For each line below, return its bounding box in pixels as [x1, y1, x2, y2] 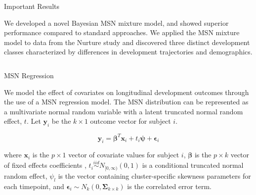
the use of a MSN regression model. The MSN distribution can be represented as [4, 97, 249, 107]
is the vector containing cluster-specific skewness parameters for [58, 170, 251, 181]
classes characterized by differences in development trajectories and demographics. [4, 47, 253, 57]
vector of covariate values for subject [68, 149, 179, 160]
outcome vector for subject [90, 116, 171, 126]
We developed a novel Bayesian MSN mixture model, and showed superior [4, 17, 229, 28]
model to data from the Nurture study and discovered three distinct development [4, 37, 250, 47]
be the [51, 116, 71, 126]
